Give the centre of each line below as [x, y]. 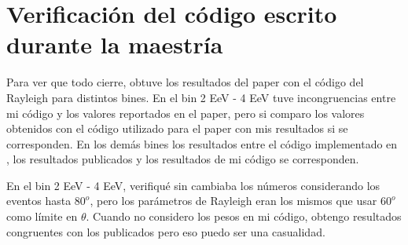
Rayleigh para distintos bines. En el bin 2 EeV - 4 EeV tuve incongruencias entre [201, 97]
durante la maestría [115, 44]
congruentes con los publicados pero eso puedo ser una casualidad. [166, 231]
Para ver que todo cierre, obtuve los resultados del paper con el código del [185, 82]
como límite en [42, 216]
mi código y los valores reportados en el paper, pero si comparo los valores [186, 113]
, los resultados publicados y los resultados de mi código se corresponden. [183, 159]
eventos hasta [39, 201]
